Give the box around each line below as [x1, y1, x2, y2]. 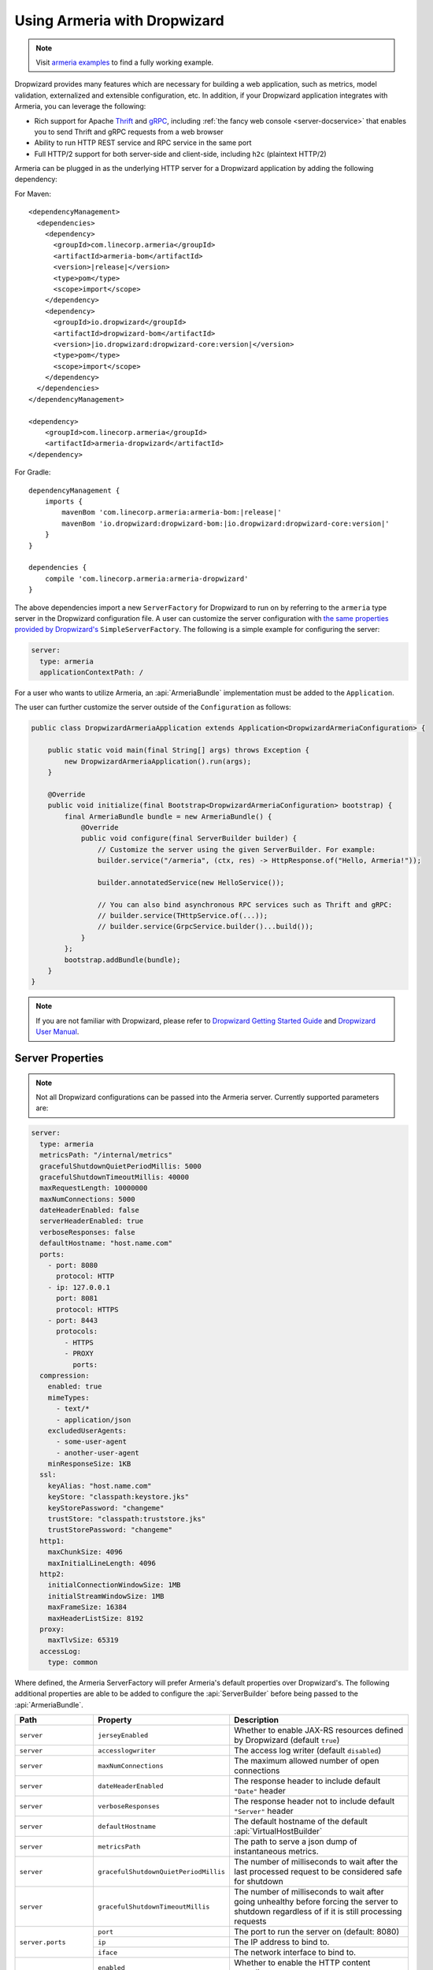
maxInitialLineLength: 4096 [47, 1559, 157, 1567]
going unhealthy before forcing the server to [233, 1896, 398, 1907]
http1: [39, 1537, 65, 1545]
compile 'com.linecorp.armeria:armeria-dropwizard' [44, 574, 249, 583]
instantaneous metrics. [233, 1846, 319, 1857]
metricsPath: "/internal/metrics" [39, 1150, 173, 1160]
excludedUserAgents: [47, 1426, 128, 1435]
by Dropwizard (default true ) [233, 1734, 340, 1745]
